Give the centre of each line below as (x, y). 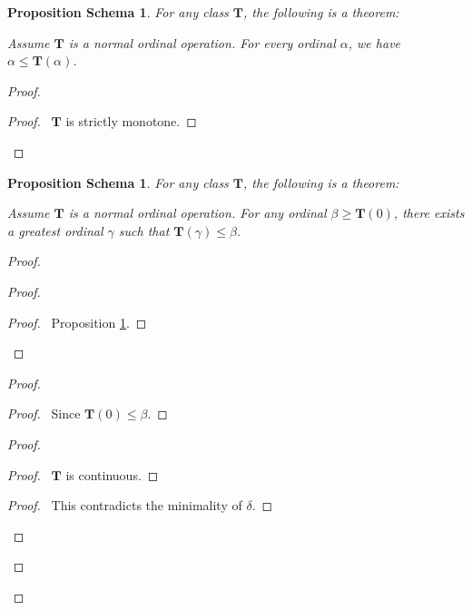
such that (144, 230)
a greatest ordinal (55, 230)
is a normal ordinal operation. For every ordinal (202, 42)
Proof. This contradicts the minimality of (125, 505)
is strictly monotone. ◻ (131, 121)
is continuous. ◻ (112, 474)
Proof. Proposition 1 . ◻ (77, 322)
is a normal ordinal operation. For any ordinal (197, 213)
